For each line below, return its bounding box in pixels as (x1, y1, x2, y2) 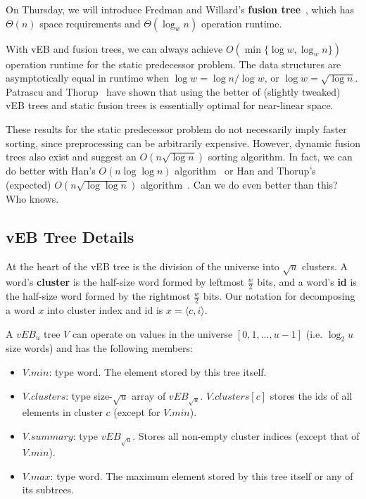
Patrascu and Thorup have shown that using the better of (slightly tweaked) (6, 84, 341, 99)
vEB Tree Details (6, 225, 134, 247)
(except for (113, 405, 160, 419)
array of (132, 388, 166, 403)
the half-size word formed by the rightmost (6, 289, 191, 303)
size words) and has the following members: (6, 341, 193, 355)
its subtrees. (22, 482, 75, 497)
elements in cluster (22, 405, 103, 419)
